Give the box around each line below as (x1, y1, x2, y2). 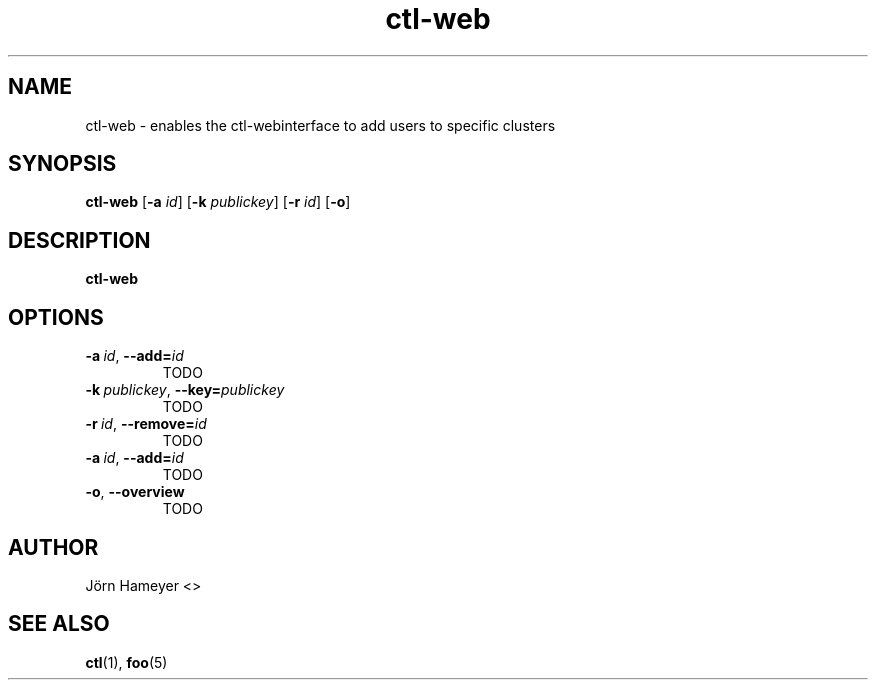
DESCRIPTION (8, 227, 151, 253)
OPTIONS (8, 304, 104, 330)
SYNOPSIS (8, 151, 117, 177)
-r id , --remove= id (85, 415, 207, 433)
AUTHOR (8, 534, 99, 560)
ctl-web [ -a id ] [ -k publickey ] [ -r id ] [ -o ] (85, 193, 351, 211)
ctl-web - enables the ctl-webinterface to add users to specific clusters (85, 116, 556, 134)
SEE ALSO (8, 611, 110, 637)
